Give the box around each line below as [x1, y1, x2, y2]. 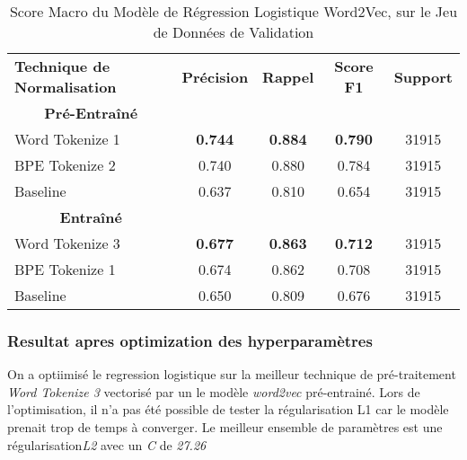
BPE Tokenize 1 [14, 259, 116, 279]
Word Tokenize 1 [14, 128, 120, 149]
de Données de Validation [153, 22, 314, 42]
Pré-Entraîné [44, 102, 138, 123]
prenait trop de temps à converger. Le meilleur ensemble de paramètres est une [7, 418, 443, 436]
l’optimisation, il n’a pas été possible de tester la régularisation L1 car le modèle [7, 400, 449, 419]
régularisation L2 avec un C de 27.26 [7, 435, 207, 454]
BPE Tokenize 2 [14, 155, 116, 175]
